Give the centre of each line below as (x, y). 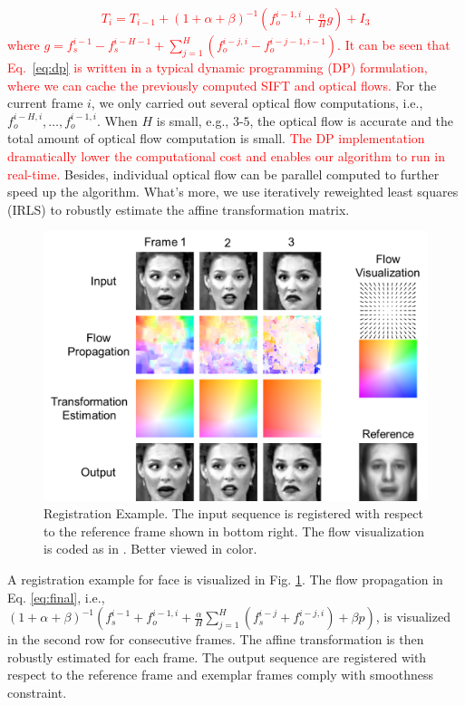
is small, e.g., (193, 120)
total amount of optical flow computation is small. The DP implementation (216, 138)
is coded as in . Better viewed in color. (150, 549)
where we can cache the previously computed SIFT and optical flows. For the (222, 85)
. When (117, 120)
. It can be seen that (394, 45)
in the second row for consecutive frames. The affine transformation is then (216, 639)
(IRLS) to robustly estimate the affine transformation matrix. (179, 209)
